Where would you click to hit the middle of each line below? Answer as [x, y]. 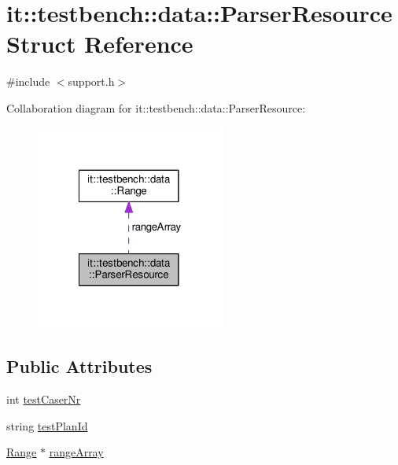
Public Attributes [79, 366]
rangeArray [76, 452]
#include [28, 81]
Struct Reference [100, 44]
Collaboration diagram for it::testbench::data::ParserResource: [156, 107]
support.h [91, 81]
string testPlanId [47, 425]
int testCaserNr [44, 399]
